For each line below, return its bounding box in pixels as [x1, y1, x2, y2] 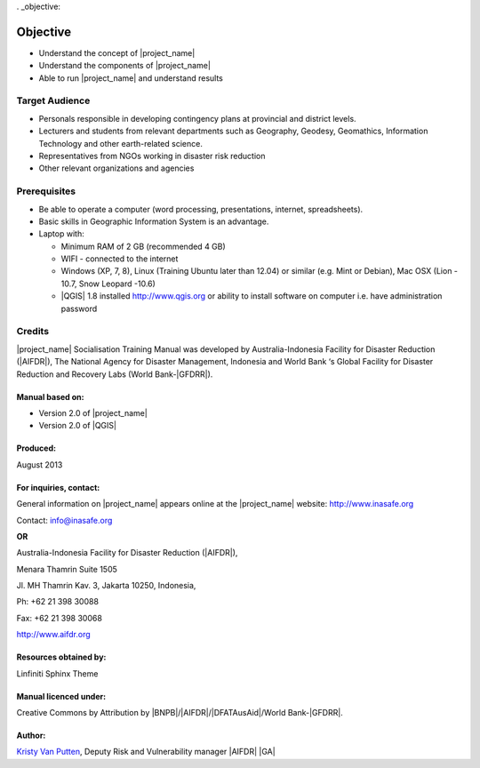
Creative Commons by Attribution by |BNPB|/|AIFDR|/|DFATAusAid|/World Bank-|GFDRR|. [16, 708, 344, 718]
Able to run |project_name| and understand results [38, 72, 224, 84]
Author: [16, 730, 46, 741]
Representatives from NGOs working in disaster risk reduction [38, 151, 266, 161]
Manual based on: [16, 391, 84, 402]
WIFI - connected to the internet [60, 253, 179, 264]
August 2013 [16, 459, 63, 470]
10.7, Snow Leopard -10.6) [60, 278, 156, 289]
